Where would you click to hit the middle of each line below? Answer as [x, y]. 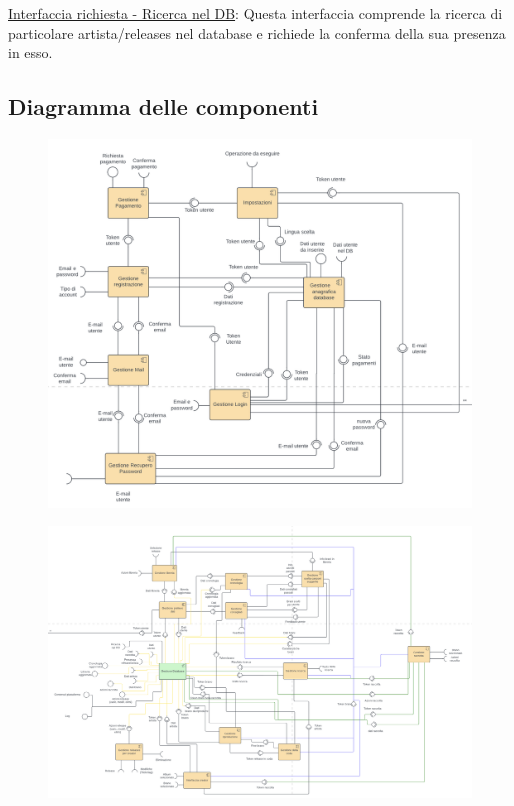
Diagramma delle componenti [163, 106]
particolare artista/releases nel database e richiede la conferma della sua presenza [257, 32]
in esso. [30, 52]
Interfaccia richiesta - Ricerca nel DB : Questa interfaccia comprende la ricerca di [255, 13]
